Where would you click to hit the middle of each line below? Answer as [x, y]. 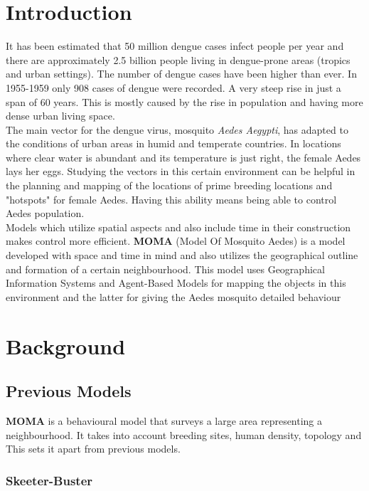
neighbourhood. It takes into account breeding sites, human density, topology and [184, 434]
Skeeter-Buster [49, 480]
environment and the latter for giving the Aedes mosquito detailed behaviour [173, 296]
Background [66, 345]
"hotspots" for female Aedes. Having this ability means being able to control [171, 199]
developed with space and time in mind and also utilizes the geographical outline [182, 255]
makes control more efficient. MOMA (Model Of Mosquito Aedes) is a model [176, 241]
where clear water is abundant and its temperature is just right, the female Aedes [183, 157]
